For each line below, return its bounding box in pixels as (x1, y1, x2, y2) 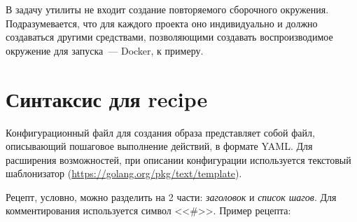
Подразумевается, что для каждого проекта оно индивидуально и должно (6, 15, 318, 30)
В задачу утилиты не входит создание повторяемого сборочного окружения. (6, 2, 329, 16)
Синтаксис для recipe (6, 84, 208, 113)
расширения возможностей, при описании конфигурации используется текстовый (6, 152, 351, 167)
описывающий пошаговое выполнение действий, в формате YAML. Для (6, 139, 313, 153)
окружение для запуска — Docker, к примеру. (6, 43, 204, 57)
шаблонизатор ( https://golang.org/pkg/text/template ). (6, 166, 242, 181)
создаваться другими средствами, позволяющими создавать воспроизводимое (6, 29, 333, 44)
